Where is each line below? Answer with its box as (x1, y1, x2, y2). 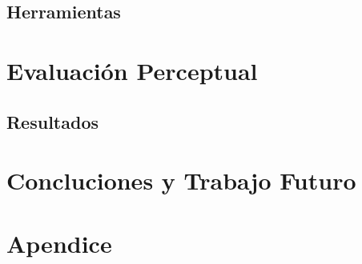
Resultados (6, 109, 99, 134)
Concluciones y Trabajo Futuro (6, 164, 356, 197)
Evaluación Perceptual (6, 54, 258, 86)
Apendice (6, 226, 112, 259)
